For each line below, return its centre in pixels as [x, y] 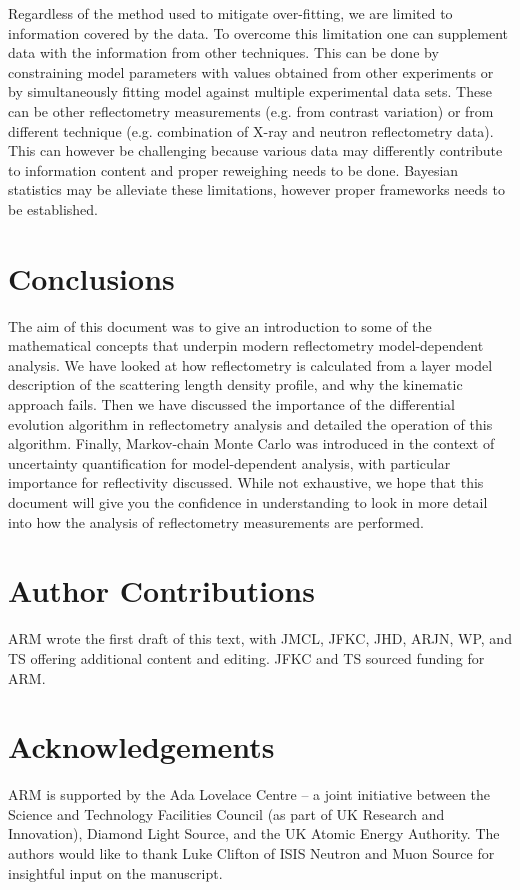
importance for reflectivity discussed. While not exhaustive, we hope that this [246, 482]
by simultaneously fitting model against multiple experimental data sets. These [250, 91]
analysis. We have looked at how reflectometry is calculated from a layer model [250, 364]
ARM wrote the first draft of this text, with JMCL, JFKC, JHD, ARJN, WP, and [260, 638]
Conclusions [91, 277]
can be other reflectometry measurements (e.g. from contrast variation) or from [251, 110]
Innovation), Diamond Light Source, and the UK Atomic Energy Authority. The [254, 833]
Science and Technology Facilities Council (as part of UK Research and [226, 813]
